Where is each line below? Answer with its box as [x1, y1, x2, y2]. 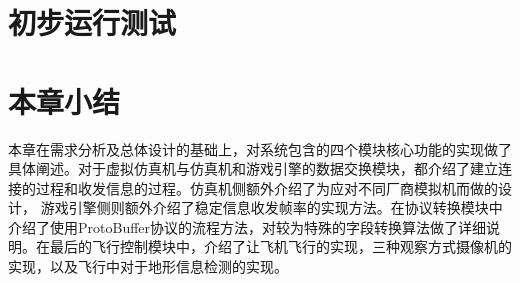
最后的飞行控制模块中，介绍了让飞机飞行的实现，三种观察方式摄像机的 [49, 236, 512, 257]
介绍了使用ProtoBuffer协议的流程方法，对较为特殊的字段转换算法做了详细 [8, 216, 487, 237]
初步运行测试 [8, 2, 177, 43]
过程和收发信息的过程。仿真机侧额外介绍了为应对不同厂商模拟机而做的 [35, 177, 498, 198]
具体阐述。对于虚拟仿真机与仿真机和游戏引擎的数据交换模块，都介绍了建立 [8, 158, 498, 179]
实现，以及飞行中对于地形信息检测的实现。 [8, 256, 288, 277]
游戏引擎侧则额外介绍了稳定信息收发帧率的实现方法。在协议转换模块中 [40, 197, 503, 218]
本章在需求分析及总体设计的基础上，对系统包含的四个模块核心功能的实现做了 [8, 138, 512, 159]
